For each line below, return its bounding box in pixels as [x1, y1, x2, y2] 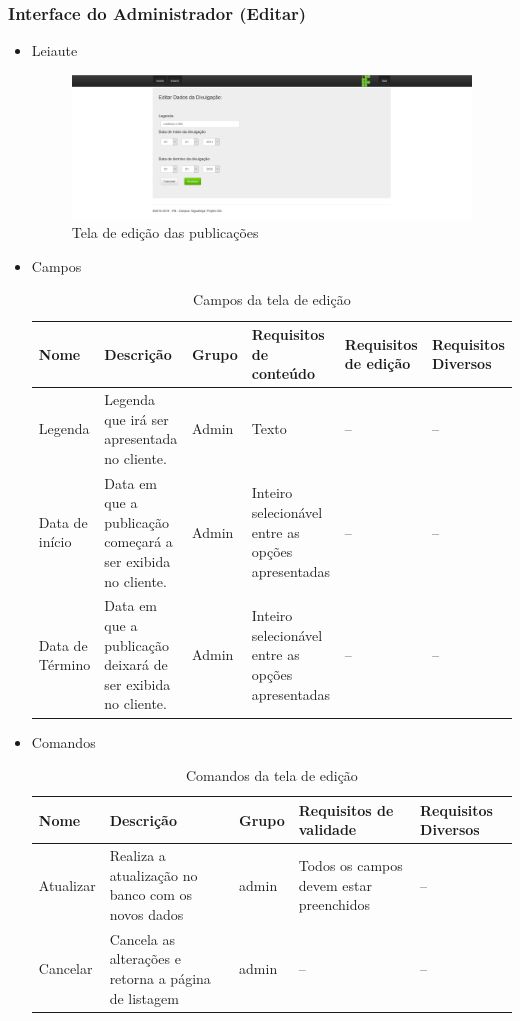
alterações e [109, 948, 181, 969]
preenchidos [298, 894, 371, 915]
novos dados [109, 903, 184, 924]
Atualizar [38, 874, 96, 895]
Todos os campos [298, 854, 403, 875]
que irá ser [104, 408, 169, 429]
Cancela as [109, 928, 176, 949]
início [38, 531, 72, 552]
